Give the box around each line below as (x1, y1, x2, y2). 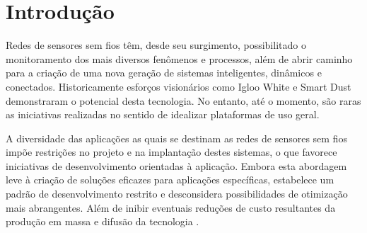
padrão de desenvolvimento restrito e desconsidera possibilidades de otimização (6, 186, 348, 201)
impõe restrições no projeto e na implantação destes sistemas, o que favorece (6, 144, 337, 159)
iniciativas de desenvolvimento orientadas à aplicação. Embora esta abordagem (6, 158, 347, 173)
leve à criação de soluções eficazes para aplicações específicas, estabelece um (6, 172, 334, 187)
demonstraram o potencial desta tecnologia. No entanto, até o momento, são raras (6, 93, 361, 108)
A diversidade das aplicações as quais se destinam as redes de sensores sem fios (6, 130, 347, 145)
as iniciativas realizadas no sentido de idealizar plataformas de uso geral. (6, 107, 320, 122)
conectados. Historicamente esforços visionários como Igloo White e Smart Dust (6, 79, 351, 93)
